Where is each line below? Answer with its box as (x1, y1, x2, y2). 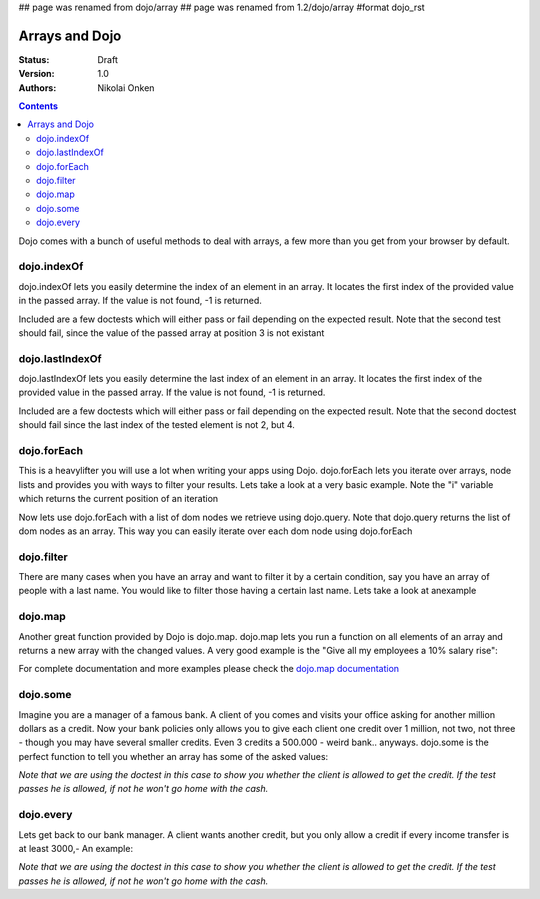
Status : (18, 53, 50, 65)
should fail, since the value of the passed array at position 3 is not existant (18, 326, 325, 339)
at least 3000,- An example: (18, 843, 134, 854)
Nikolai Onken (97, 81, 155, 94)
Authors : (18, 81, 57, 94)
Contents (18, 100, 59, 112)
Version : (18, 68, 55, 80)
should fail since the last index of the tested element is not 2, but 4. (18, 419, 295, 431)
